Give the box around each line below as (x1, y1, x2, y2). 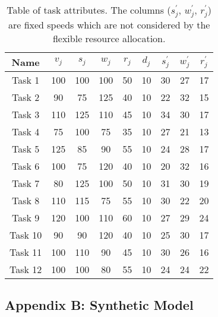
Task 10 (10, 227, 42, 242)
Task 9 (12, 210, 40, 224)
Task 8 (12, 193, 40, 207)
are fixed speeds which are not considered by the (8, 17, 210, 31)
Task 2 (12, 90, 40, 104)
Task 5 (12, 141, 40, 156)
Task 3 (12, 107, 40, 121)
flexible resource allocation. (52, 31, 166, 45)
